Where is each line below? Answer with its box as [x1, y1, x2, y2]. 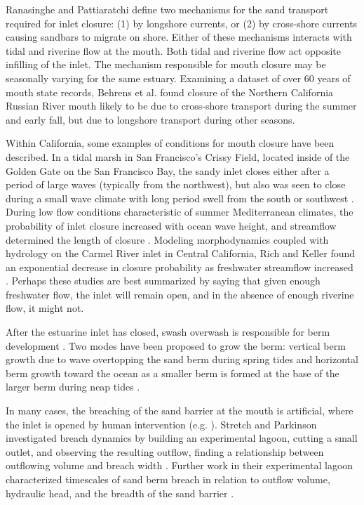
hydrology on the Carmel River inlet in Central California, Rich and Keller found [6, 246, 356, 261]
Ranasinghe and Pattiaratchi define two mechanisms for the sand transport [6, 2, 329, 16]
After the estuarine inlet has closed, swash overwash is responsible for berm [6, 324, 330, 339]
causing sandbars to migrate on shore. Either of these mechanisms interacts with [6, 29, 352, 44]
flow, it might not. [6, 301, 84, 315]
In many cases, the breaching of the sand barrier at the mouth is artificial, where [6, 403, 353, 418]
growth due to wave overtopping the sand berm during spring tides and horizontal [6, 352, 358, 367]
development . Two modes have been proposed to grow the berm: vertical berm [6, 338, 346, 353]
